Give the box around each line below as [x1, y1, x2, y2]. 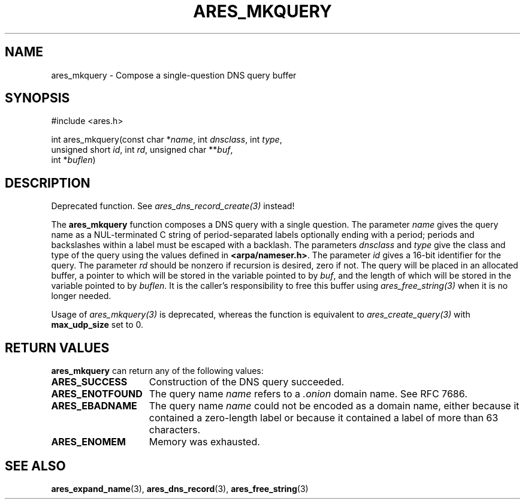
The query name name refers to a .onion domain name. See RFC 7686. [149, 388, 467, 400]
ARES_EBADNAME [51, 400, 137, 412]
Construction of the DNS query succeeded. [149, 376, 345, 388]
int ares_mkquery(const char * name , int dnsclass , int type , [51, 134, 282, 145]
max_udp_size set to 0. [51, 319, 144, 330]
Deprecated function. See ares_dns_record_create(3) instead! [51, 201, 295, 212]
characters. [149, 424, 200, 436]
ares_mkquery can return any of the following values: [51, 366, 264, 376]
